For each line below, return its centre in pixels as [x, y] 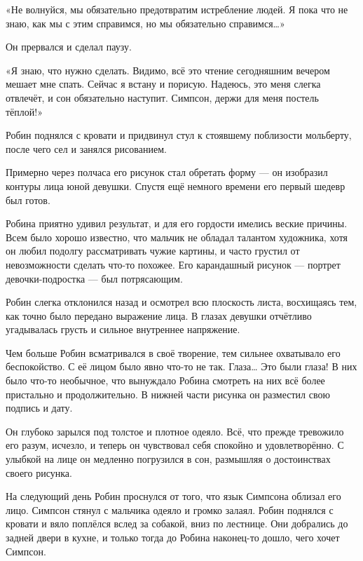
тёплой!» [24, 111]
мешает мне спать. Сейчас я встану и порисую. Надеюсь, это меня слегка [163, 84]
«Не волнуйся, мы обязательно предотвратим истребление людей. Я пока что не [177, 9]
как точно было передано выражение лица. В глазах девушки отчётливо [159, 315]
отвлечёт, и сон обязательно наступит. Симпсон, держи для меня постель [162, 97]
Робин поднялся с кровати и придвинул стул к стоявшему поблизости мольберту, [179, 135]
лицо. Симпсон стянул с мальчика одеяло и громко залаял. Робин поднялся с [170, 509]
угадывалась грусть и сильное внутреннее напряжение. [123, 329]
